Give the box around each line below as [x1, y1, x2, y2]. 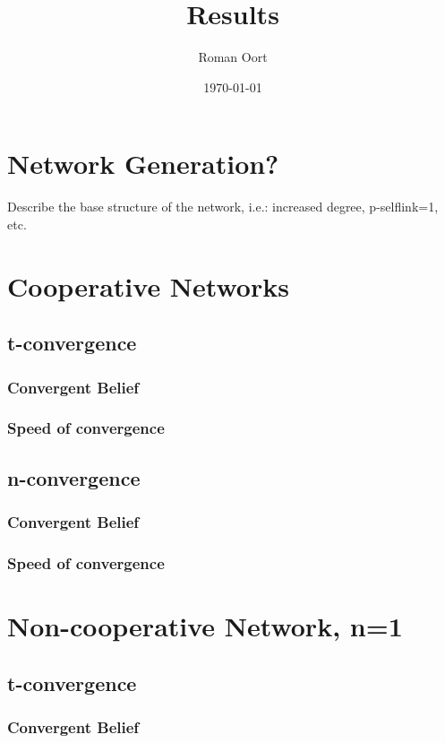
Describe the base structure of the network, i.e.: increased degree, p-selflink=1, [7, 197, 439, 216]
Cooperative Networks [7, 267, 289, 304]
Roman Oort [198, 48, 268, 66]
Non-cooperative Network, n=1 [7, 607, 403, 644]
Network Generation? [7, 145, 279, 182]
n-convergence [7, 463, 141, 491]
